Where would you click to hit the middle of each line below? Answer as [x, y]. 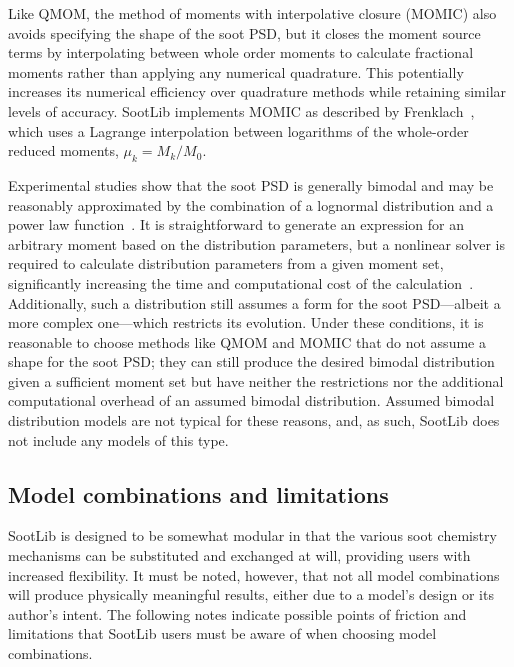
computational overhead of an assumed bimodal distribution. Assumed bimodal [251, 400]
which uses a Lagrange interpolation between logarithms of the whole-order [238, 130]
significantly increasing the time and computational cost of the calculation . [241, 282]
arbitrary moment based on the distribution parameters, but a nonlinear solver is [256, 243]
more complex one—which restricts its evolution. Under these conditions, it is [246, 322]
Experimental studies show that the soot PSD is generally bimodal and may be [251, 184]
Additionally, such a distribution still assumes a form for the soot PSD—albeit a [254, 302]
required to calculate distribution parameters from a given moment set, [226, 263]
